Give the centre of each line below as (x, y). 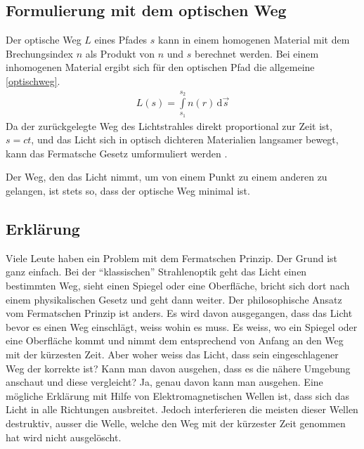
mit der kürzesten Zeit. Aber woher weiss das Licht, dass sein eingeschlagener (172, 354)
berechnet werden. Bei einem (257, 53)
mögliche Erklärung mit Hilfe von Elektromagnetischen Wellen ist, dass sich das (178, 395)
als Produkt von (120, 53)
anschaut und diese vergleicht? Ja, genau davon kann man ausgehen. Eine (164, 382)
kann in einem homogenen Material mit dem (254, 40)
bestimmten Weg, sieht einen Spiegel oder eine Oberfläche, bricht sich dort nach (178, 285)
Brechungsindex (39, 53)
